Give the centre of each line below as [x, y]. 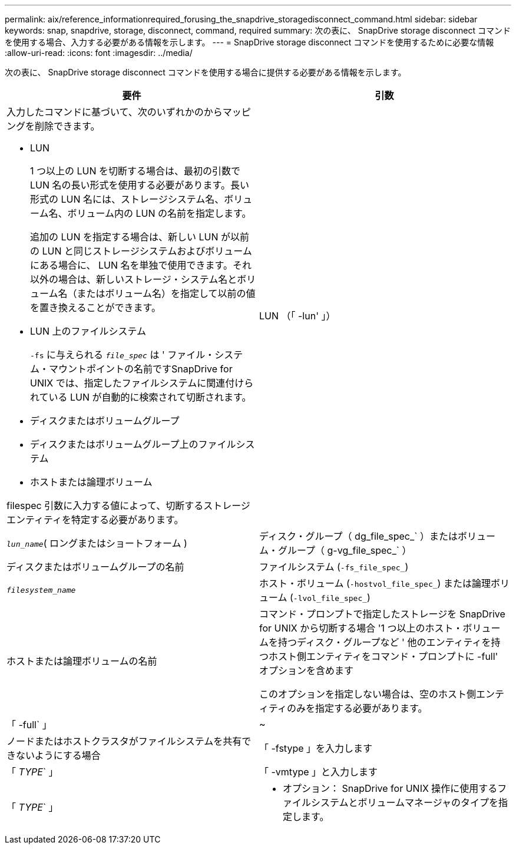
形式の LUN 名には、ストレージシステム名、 [127, 199]
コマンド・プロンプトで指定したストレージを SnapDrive [382, 614]
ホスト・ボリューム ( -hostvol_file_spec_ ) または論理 [375, 583]
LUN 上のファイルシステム [88, 331]
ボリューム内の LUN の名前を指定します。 [159, 213]
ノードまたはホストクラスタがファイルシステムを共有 [124, 741]
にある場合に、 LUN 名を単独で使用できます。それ [141, 265]
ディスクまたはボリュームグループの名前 [95, 567]
